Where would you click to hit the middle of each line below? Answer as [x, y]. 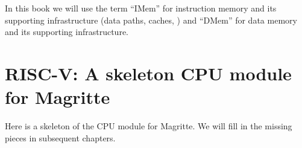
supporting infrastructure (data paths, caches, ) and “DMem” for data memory [151, 20]
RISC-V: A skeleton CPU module [148, 73]
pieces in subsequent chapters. [60, 137]
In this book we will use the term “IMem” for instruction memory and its [141, 8]
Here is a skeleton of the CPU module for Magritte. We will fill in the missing [149, 126]
